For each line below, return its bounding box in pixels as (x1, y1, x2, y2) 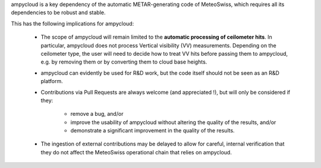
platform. (40, 78, 64, 85)
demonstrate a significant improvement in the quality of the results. (70, 127, 235, 134)
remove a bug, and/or (70, 110, 124, 118)
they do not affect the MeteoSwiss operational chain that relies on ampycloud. (40, 148, 232, 156)
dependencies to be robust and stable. (11, 9, 106, 16)
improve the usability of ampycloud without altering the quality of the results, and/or (70, 119, 276, 126)
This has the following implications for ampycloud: (11, 20, 134, 27)
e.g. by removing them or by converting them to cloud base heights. (40, 58, 207, 65)
